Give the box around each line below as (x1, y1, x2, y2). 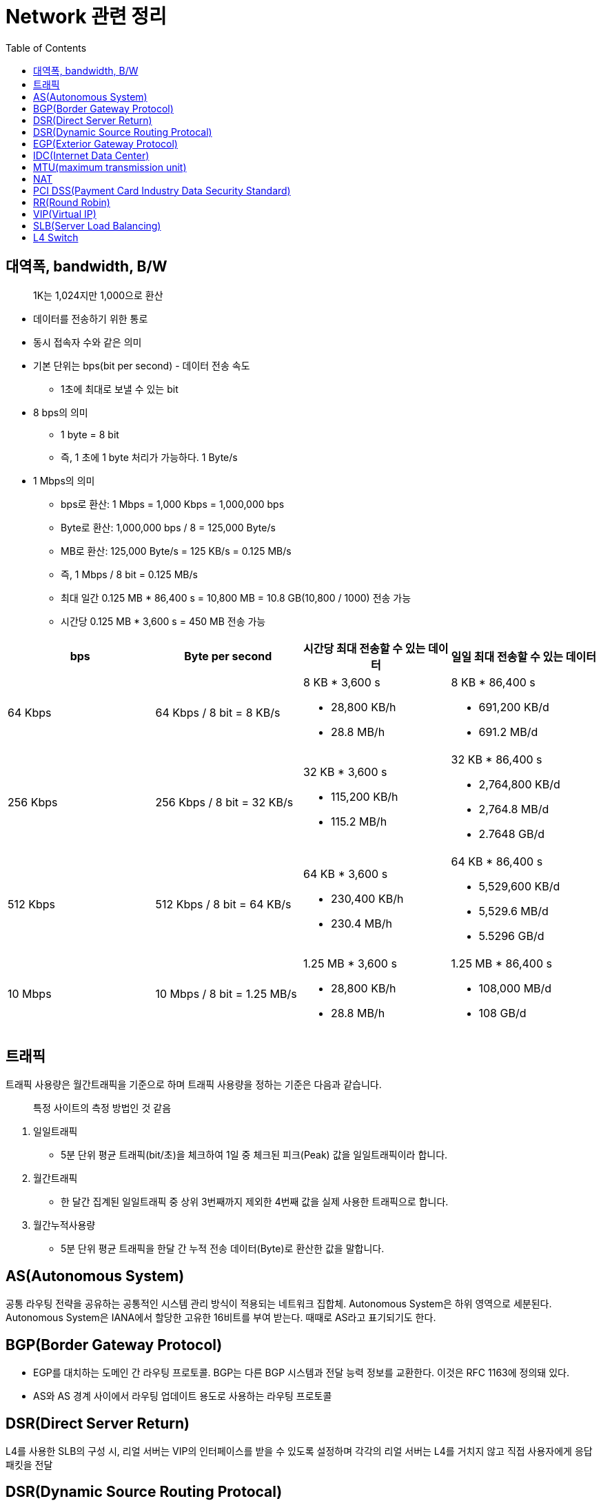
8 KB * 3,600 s (303, 675, 380, 689)
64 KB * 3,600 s (303, 866, 388, 881)
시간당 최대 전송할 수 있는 (303, 641, 426, 655)
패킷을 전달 (6, 1458, 53, 1471)
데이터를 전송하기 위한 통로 (33, 312, 148, 325)
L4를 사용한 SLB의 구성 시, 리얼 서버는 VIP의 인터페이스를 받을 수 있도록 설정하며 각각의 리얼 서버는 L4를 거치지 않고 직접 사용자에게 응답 (6, 1444, 593, 1457)
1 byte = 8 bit (61, 428, 119, 440)
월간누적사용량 (33, 1219, 96, 1232)
